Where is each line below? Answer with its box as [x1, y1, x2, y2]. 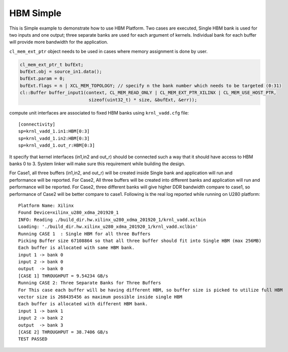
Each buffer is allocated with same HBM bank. [18, 245, 135, 251]
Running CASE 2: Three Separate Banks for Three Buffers [18, 280, 162, 286]
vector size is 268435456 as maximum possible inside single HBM [18, 294, 183, 300]
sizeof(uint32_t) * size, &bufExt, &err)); [88, 97, 198, 102]
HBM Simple [9, 8, 62, 19]
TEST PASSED [18, 336, 48, 342]
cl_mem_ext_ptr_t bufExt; [20, 62, 84, 67]
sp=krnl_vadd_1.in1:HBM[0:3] [18, 129, 90, 134]
